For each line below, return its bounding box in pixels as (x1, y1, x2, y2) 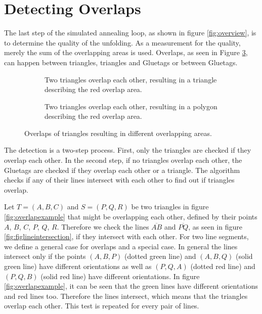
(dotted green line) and (124, 251, 196, 261)
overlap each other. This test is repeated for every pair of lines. (4, 300, 199, 311)
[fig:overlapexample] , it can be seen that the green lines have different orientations (4, 281, 258, 291)
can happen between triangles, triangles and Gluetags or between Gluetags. (4, 57, 238, 67)
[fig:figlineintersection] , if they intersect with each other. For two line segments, (4, 231, 249, 242)
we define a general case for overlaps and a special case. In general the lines (4, 241, 238, 251)
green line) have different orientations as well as (4, 261, 152, 271)
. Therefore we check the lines (57, 221, 149, 232)
